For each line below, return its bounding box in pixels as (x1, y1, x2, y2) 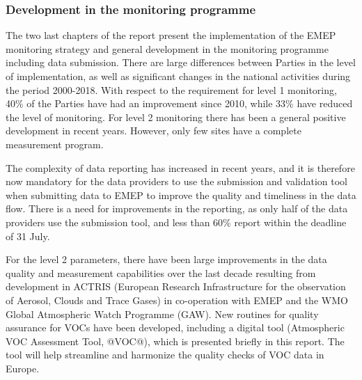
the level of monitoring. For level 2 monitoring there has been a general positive (6, 109, 346, 124)
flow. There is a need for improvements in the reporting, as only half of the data (6, 201, 348, 216)
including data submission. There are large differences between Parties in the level (6, 55, 356, 70)
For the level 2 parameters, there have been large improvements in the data (6, 252, 327, 267)
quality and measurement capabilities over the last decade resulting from (6, 265, 316, 280)
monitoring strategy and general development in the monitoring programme (6, 41, 329, 56)
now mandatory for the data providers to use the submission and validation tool (6, 174, 347, 189)
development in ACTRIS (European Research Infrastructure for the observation (6, 279, 346, 294)
